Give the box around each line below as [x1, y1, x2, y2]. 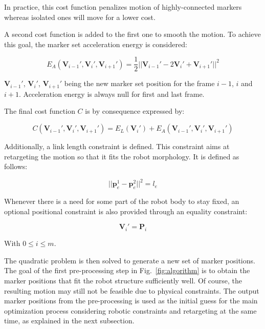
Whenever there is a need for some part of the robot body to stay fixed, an [4, 196, 239, 207]
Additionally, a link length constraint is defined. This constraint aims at [4, 141, 230, 152]
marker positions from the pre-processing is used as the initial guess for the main [4, 295, 258, 306]
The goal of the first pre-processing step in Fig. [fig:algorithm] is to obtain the [4, 265, 250, 276]
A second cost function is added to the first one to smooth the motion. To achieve [4, 29, 261, 39]
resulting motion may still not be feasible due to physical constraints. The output [4, 285, 259, 296]
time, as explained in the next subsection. [4, 315, 135, 326]
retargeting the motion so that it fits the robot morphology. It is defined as [4, 151, 239, 161]
